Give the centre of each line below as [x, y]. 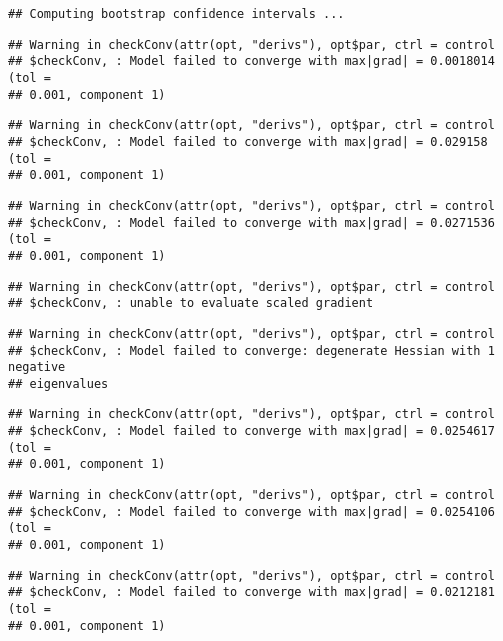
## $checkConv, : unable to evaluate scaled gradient [191, 303]
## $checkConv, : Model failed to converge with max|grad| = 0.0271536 [251, 222]
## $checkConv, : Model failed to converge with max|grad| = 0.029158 [248, 141]
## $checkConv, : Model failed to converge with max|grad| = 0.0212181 [251, 592]
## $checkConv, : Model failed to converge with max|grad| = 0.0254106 [251, 511]
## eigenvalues [58, 383]
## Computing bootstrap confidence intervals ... [176, 14]
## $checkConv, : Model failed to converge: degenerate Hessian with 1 [251, 350]
